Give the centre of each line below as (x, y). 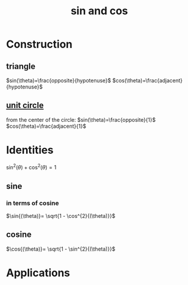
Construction (39, 44)
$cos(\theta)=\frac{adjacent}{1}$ (46, 126)
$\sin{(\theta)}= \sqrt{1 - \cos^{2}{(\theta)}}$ (61, 216)
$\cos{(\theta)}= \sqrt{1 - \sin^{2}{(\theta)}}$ (61, 249)
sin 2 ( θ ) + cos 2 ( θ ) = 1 (31, 167)
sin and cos (99, 11)
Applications (38, 273)
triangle (21, 66)
